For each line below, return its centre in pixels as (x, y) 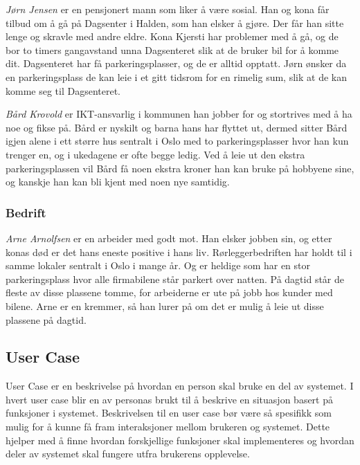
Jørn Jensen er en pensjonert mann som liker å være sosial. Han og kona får (168, 9)
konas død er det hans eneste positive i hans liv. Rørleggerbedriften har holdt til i (179, 252)
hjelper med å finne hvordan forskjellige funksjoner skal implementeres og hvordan (180, 440)
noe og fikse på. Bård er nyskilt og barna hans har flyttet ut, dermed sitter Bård (177, 127)
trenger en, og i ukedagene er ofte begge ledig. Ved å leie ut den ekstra (155, 154)
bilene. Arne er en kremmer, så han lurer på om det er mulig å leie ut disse (165, 306)
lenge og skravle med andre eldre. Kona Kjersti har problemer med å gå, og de (172, 36)
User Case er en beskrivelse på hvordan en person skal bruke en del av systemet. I (180, 386)
